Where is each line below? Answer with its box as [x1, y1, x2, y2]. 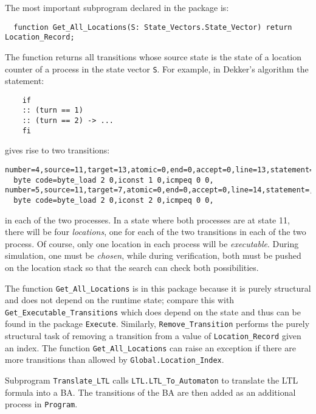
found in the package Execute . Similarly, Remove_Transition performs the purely [5, 317, 310, 330]
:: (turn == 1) [22, 106, 83, 115]
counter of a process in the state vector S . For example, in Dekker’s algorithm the [5, 62, 309, 75]
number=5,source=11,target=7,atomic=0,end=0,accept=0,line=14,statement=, [5, 186, 314, 195]
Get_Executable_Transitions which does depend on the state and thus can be [5, 305, 301, 318]
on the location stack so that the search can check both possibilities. [5, 261, 259, 273]
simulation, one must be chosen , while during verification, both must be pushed [5, 249, 301, 262]
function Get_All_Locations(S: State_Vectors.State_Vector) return [13, 23, 292, 32]
